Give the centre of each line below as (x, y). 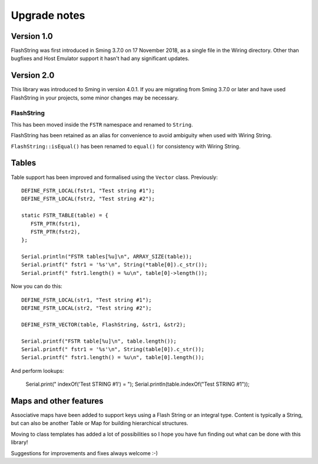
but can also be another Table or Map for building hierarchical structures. (100, 423)
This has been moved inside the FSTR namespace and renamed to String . (102, 124)
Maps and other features (57, 401)
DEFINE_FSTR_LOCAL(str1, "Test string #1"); (87, 300)
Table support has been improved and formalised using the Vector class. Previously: (114, 177)
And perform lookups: (37, 370)
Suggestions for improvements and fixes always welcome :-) (85, 453)
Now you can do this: (37, 286)
